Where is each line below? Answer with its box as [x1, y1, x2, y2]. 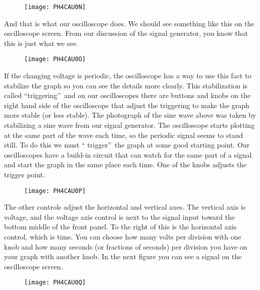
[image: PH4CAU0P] [24, 187, 86, 195]
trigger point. [4, 169, 45, 180]
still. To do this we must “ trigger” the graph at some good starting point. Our [4, 139, 250, 150]
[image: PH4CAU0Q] [24, 279, 86, 286]
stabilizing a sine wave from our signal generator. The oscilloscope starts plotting [4, 120, 255, 130]
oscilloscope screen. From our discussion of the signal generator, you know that [4, 28, 248, 38]
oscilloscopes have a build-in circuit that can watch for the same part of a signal [4, 149, 252, 160]
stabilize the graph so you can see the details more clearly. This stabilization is [4, 80, 248, 90]
